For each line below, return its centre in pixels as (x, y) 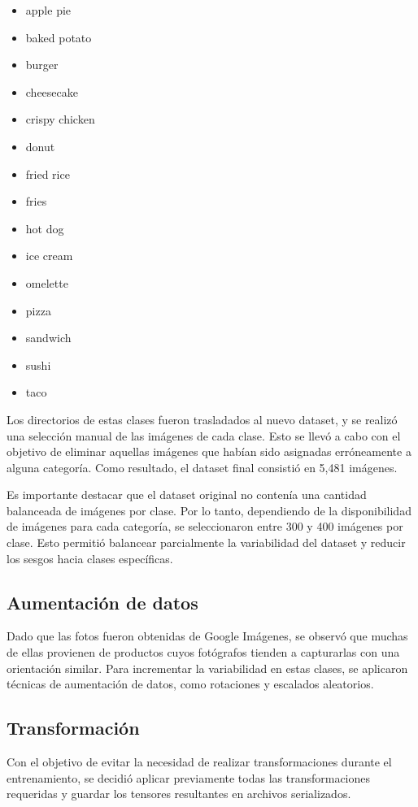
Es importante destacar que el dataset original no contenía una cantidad (187, 495)
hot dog (45, 228)
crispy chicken (60, 119)
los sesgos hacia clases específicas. (90, 558)
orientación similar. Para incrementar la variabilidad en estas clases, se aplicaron (207, 668)
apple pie (48, 10)
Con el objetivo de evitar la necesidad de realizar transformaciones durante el (199, 762)
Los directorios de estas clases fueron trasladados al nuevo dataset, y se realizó (202, 419)
